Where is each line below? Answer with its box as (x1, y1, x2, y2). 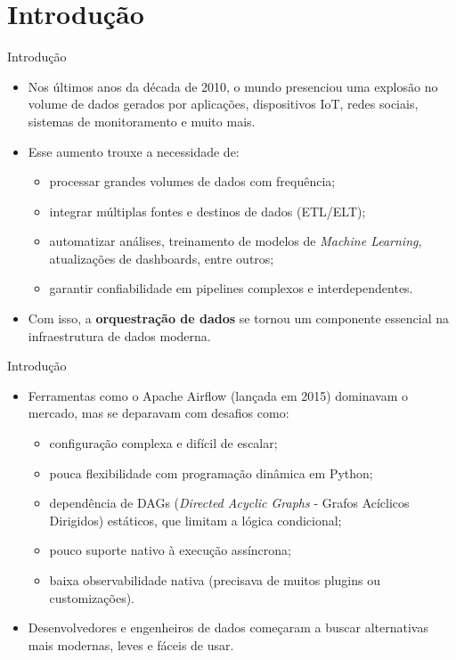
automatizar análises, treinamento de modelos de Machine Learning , (49, 232, 422, 250)
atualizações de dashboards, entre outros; (49, 249, 274, 267)
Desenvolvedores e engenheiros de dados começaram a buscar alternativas (28, 618, 428, 637)
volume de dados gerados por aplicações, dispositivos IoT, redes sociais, (28, 94, 419, 113)
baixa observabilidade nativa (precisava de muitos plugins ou (49, 571, 380, 589)
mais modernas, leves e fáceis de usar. (28, 635, 234, 654)
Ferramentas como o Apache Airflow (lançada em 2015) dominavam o (28, 386, 408, 404)
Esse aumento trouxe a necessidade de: (28, 142, 240, 160)
